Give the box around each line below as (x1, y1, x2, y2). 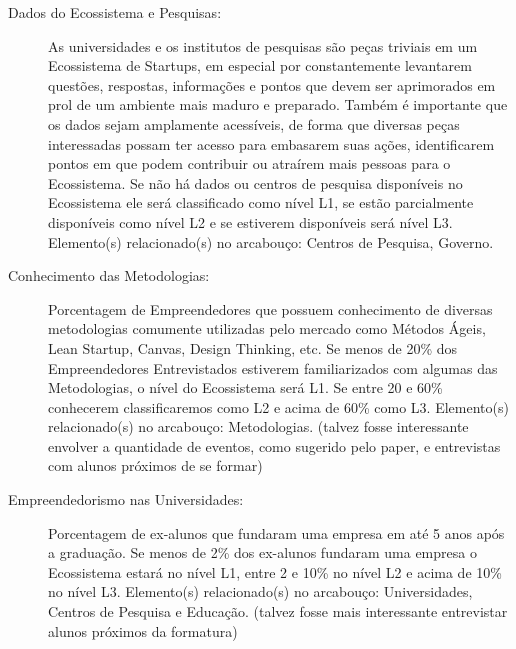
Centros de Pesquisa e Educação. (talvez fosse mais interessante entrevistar (48, 601, 508, 622)
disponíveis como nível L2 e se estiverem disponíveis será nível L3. (48, 211, 453, 232)
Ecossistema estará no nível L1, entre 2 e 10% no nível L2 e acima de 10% (48, 561, 502, 582)
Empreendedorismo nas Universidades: (8, 489, 244, 510)
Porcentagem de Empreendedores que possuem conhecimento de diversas (48, 298, 493, 319)
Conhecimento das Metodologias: (8, 265, 210, 286)
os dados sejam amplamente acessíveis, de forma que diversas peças (48, 113, 460, 134)
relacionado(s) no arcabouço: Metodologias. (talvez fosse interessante (48, 416, 469, 437)
